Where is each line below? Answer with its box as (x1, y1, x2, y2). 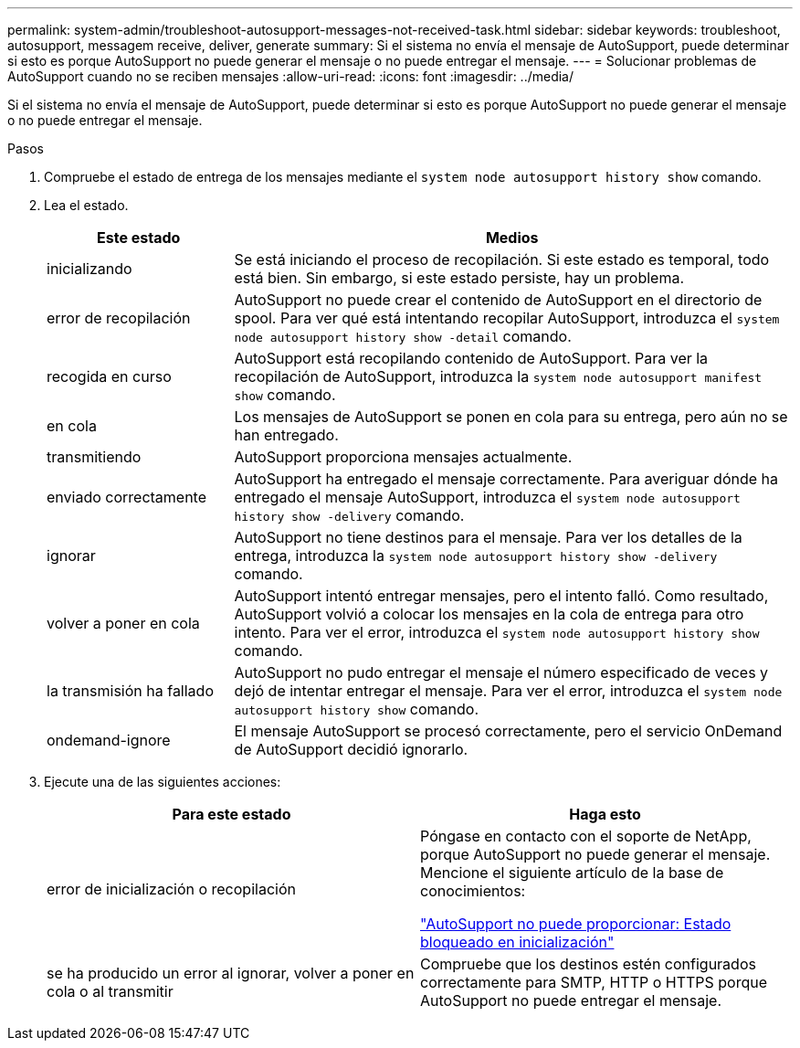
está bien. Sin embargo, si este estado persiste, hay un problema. (234, 269, 685, 287)
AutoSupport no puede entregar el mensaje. (420, 991, 722, 1010)
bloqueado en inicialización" (420, 933, 615, 951)
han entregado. (234, 426, 339, 444)
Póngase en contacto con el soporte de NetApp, (420, 827, 752, 845)
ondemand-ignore (47, 731, 171, 749)
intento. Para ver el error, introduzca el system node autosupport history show (234, 623, 760, 641)
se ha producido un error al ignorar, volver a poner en (47, 964, 415, 982)
